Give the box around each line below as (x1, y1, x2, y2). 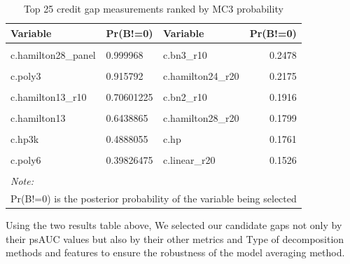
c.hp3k (10, 132, 39, 146)
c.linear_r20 (163, 153, 216, 167)
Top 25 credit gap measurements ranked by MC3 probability (23, 1, 283, 15)
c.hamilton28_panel (10, 47, 96, 62)
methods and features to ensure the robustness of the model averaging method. (6, 245, 345, 260)
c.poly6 (10, 153, 41, 167)
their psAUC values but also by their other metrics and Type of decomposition (6, 231, 344, 246)
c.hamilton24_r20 (163, 68, 239, 83)
